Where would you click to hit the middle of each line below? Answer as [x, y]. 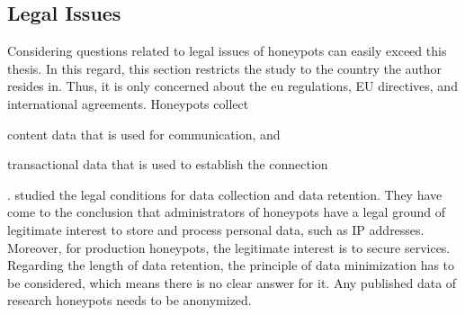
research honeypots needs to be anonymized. [130, 300]
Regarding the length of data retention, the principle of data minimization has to [231, 265]
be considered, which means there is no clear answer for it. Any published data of [232, 282]
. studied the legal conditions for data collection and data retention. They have [225, 194]
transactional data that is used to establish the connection [168, 164]
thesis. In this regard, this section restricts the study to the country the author [225, 68]
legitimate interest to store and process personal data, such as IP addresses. [216, 229]
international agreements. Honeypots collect [128, 103]
